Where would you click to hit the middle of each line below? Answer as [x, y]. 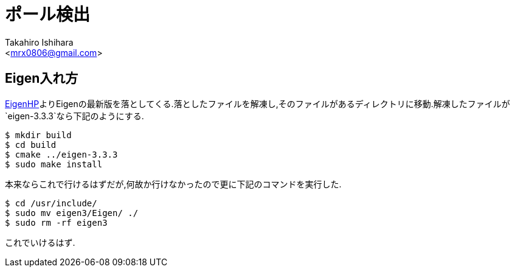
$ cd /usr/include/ [51, 203]
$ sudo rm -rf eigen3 [56, 222]
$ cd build [31, 145]
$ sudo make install [54, 164]
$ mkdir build [38, 135]
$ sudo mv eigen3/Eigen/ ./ [72, 213]
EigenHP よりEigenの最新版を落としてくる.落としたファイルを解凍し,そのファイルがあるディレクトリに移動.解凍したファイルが [257, 103]
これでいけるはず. [40, 242]
